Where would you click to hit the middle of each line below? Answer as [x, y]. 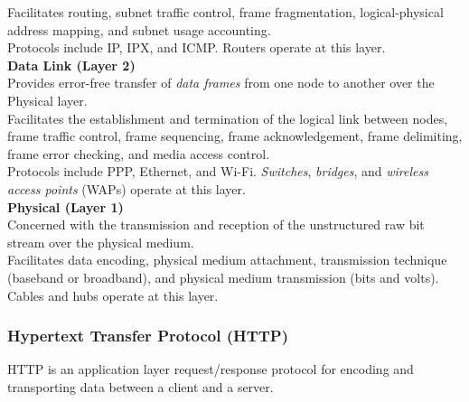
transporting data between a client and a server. [141, 386]
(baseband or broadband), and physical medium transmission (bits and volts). [223, 277]
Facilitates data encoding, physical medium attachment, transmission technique [227, 260]
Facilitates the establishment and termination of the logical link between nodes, [228, 118]
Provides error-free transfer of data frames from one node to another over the [221, 83]
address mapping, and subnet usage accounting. [139, 29]
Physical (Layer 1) [66, 206]
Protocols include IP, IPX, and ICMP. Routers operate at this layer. [197, 47]
